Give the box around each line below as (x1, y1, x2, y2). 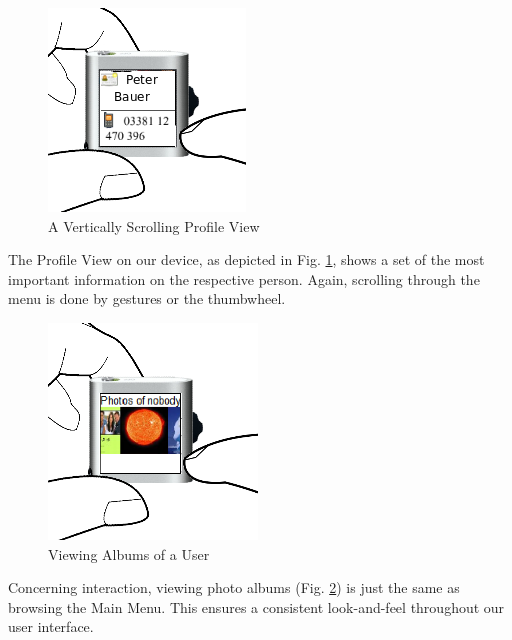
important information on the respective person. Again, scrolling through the (8, 268, 480, 289)
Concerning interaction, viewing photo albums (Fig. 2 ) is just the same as (8, 577, 460, 598)
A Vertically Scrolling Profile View (48, 215, 260, 236)
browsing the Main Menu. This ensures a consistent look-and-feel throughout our (8, 596, 505, 617)
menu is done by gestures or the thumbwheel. (8, 288, 286, 309)
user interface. (8, 616, 94, 637)
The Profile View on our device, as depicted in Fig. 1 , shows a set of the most (8, 249, 485, 270)
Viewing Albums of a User (48, 543, 210, 564)
